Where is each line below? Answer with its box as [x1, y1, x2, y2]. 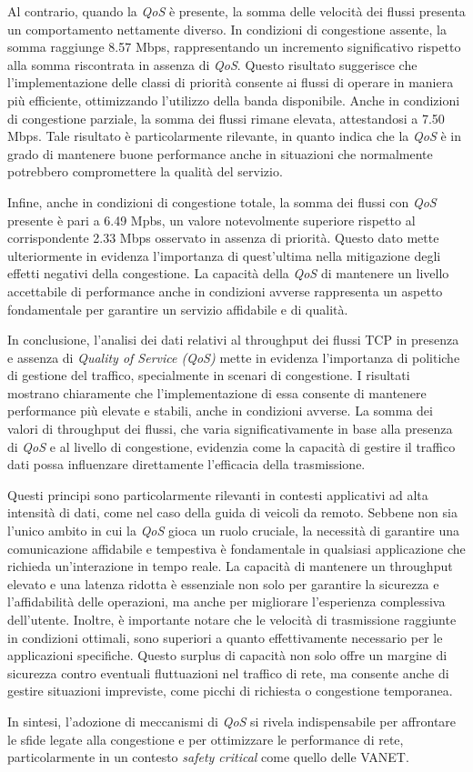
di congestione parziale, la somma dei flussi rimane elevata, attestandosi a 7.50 [7, 108, 445, 127]
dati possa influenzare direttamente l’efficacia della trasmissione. [7, 455, 366, 474]
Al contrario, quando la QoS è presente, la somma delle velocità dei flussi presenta [7, 2, 466, 20]
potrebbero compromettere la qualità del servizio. [7, 162, 283, 181]
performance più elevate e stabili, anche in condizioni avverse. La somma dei [7, 401, 433, 420]
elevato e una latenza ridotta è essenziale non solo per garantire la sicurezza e [7, 574, 439, 593]
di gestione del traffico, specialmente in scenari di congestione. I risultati [7, 366, 410, 385]
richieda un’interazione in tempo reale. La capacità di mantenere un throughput [7, 556, 453, 576]
